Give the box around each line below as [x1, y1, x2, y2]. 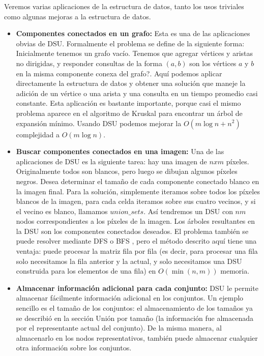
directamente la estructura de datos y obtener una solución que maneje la [16, 78, 246, 88]
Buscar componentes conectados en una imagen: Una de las [16, 146, 224, 157]
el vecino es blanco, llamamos [16, 205, 108, 216]
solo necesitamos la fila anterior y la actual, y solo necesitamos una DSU [16, 255, 242, 266]
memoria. [220, 265, 250, 276]
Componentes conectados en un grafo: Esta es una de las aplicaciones [16, 28, 250, 39]
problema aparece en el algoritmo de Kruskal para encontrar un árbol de [16, 107, 243, 118]
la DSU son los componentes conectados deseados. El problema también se [16, 225, 249, 236]
